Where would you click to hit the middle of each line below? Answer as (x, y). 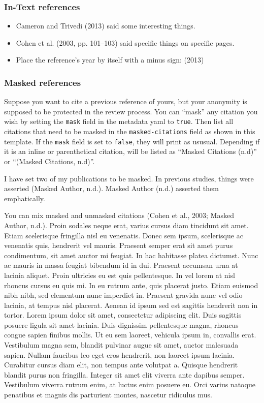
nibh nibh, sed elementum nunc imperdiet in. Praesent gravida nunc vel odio (123, 295)
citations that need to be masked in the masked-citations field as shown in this (130, 131)
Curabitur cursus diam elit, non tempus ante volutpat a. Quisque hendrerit (121, 365)
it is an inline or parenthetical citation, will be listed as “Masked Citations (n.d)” (130, 151)
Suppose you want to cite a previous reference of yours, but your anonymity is (126, 101)
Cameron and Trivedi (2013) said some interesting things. (106, 26)
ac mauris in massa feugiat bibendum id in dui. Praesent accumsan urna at (121, 265)
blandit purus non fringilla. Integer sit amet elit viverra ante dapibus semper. (124, 374)
